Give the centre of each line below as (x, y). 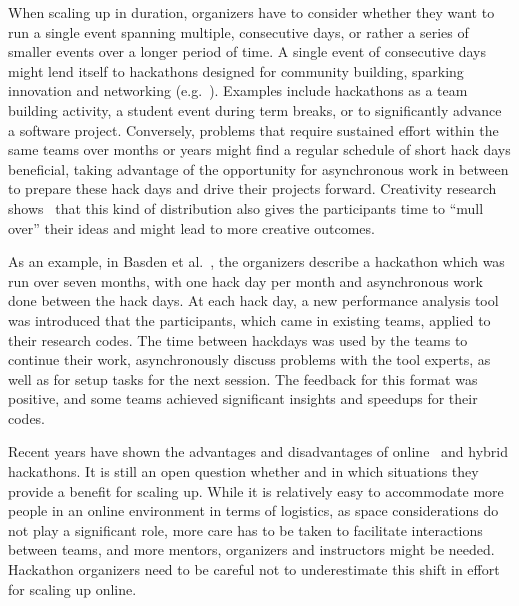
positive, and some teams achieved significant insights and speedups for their (243, 398)
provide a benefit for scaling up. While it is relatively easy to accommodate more (256, 490)
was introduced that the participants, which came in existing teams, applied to (249, 319)
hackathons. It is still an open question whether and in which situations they (243, 471)
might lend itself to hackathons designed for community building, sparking (236, 70)
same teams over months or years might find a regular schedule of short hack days (259, 149)
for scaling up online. (72, 588)
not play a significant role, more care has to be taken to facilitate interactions (245, 529)
